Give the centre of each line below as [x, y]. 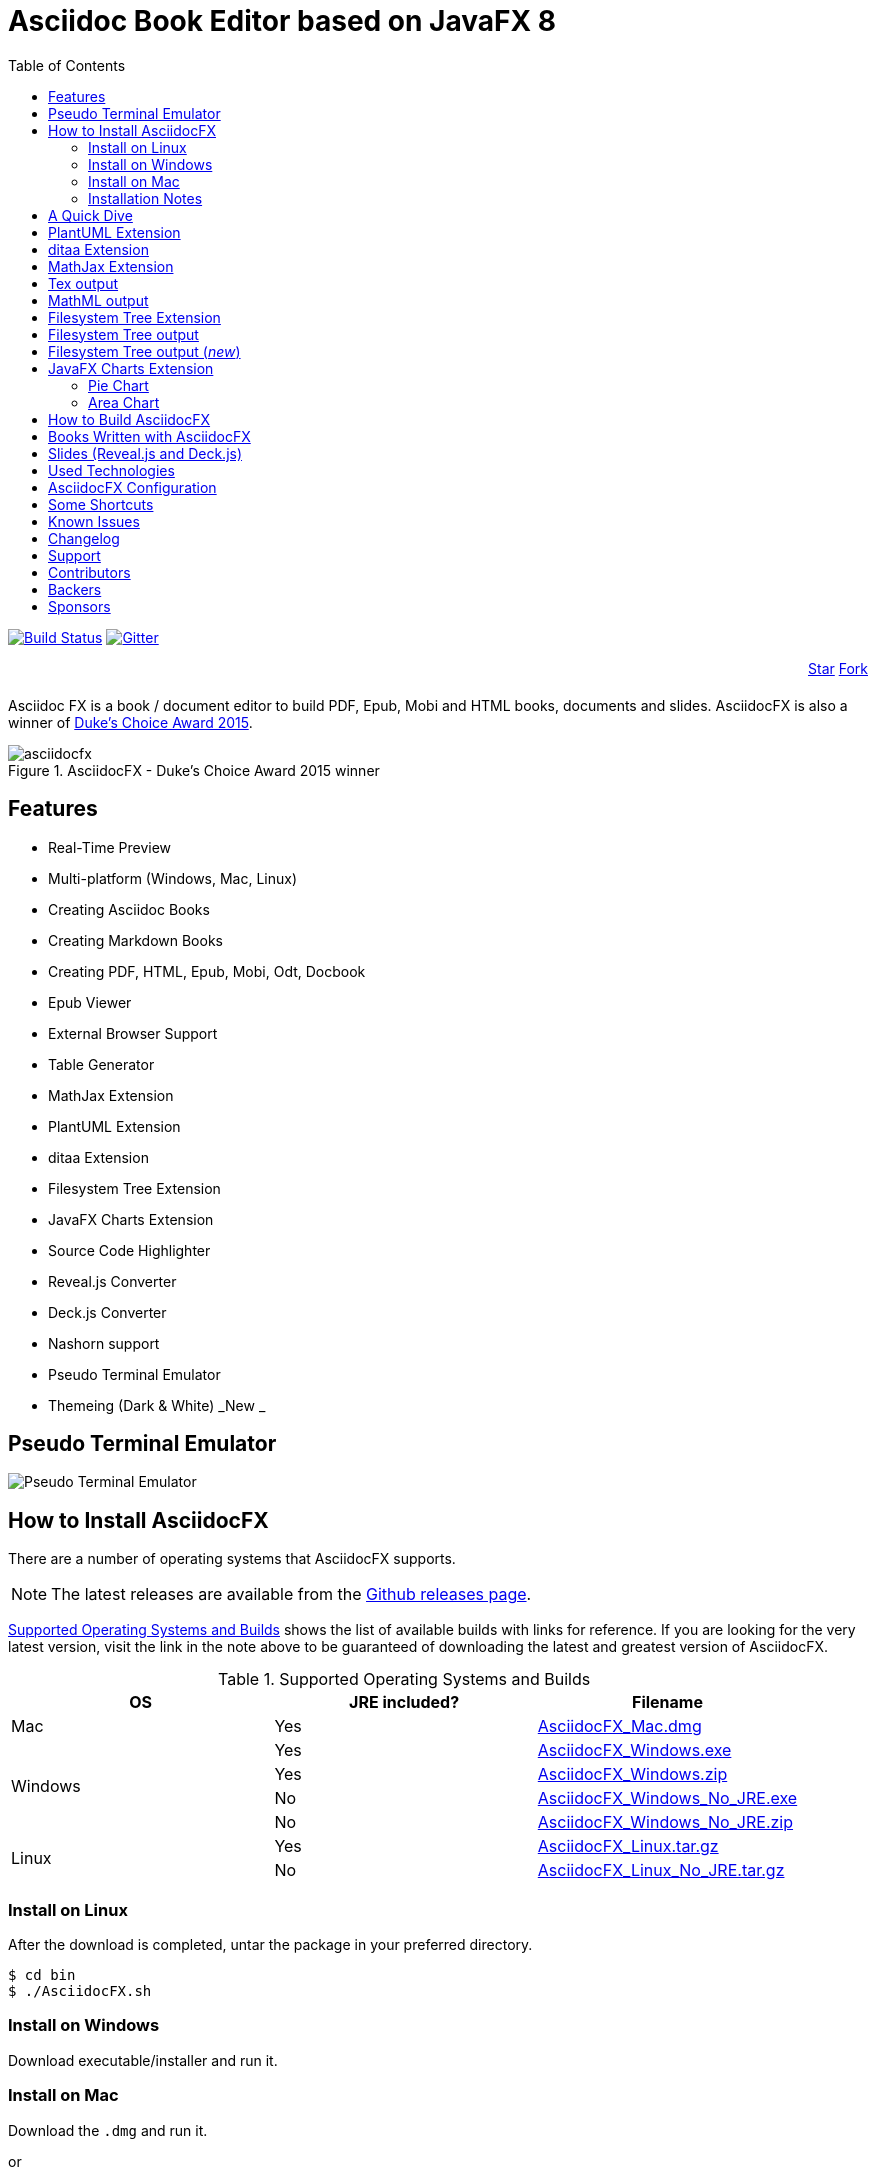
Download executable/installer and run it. [143, 2060]
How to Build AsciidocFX [129, 419]
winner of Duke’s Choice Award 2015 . [130, 722]
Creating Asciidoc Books [129, 909]
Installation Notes [145, 198]
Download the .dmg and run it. [108, 2130]
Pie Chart [118, 385]
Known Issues [94, 521]
